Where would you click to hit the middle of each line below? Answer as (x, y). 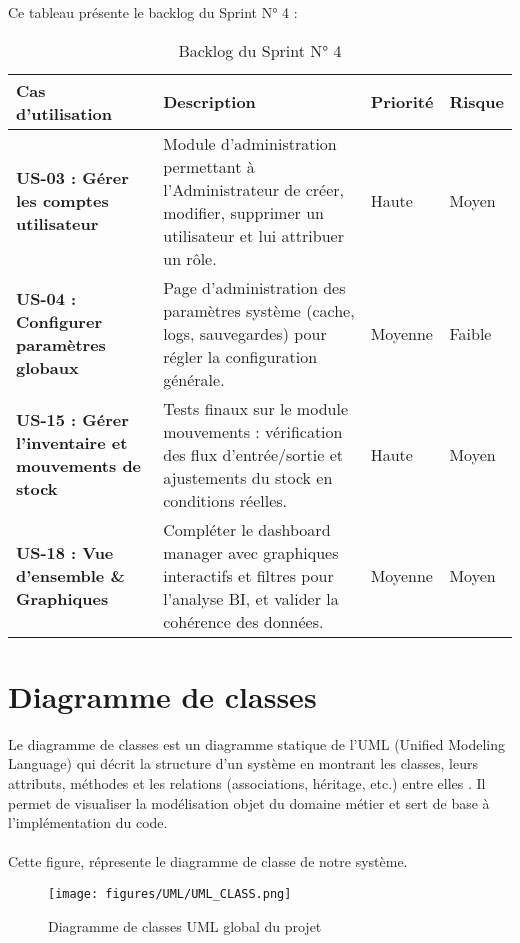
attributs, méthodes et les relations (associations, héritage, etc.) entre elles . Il (247, 782)
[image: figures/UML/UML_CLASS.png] (170, 893)
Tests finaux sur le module (255, 408)
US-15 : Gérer (72, 420)
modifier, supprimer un (243, 212)
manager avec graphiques (251, 552)
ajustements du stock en (248, 477)
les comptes (62, 201)
